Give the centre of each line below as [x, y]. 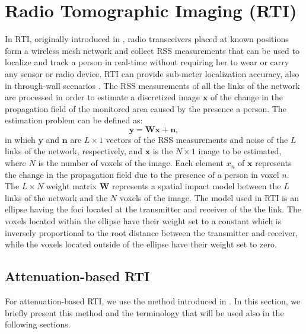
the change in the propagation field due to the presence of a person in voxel [142, 174]
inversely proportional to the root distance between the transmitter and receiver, [152, 232]
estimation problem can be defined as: [74, 120]
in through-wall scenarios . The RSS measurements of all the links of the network [152, 85]
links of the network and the [56, 197]
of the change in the [246, 97]
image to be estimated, [240, 151]
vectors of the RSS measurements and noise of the [197, 139]
